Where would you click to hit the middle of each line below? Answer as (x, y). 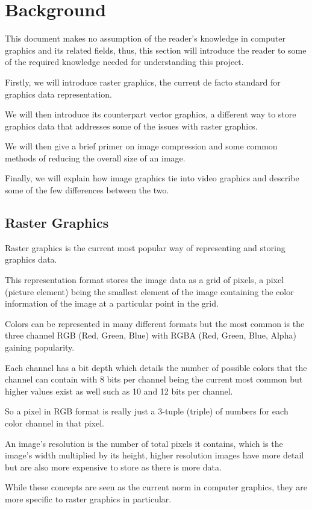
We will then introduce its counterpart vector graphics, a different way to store (151, 114)
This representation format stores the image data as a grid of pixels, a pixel (145, 280)
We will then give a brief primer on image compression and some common (141, 146)
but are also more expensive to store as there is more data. (113, 467)
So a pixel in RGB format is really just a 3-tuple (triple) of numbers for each (147, 411)
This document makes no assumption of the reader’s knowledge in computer (145, 38)
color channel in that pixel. (55, 423)
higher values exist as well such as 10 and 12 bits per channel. (119, 391)
